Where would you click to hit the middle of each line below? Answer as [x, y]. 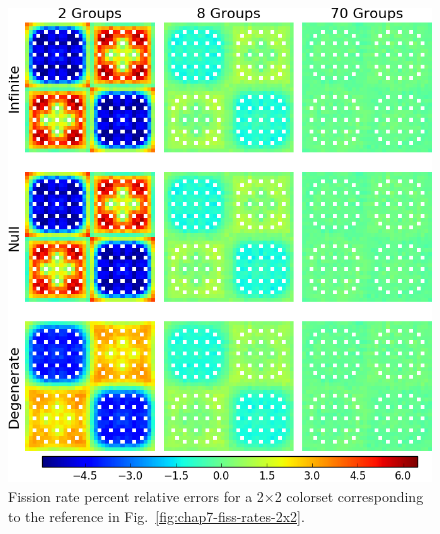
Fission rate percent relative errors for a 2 [136, 496]
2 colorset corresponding [349, 496]
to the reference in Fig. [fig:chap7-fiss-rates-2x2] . [156, 515]
